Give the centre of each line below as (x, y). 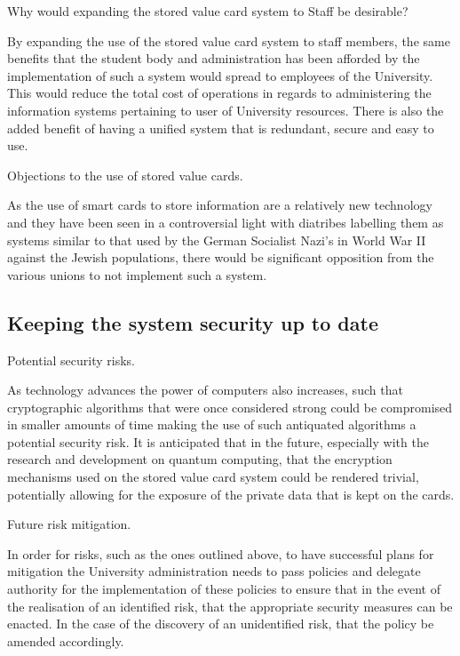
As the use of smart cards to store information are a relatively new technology (220, 205)
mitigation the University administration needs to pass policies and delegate (214, 571)
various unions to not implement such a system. (137, 274)
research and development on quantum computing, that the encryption (200, 459)
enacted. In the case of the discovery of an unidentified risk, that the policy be (221, 624)
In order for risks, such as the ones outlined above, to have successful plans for (221, 553)
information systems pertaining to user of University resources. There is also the (226, 110)
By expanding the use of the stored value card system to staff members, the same (229, 40)
